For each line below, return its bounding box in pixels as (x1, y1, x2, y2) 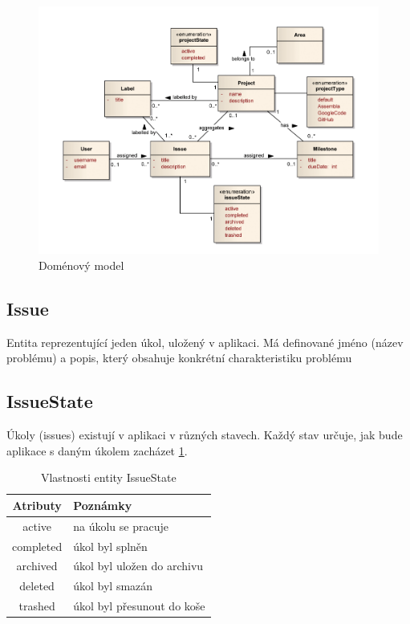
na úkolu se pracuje (73, 517, 168, 534)
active (22, 517, 51, 534)
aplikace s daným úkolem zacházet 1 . (6, 442, 188, 459)
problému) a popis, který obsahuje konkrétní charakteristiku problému (6, 349, 352, 366)
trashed (18, 597, 55, 614)
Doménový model (39, 256, 124, 273)
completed (12, 537, 63, 554)
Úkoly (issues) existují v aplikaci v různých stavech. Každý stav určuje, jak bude (6, 426, 403, 443)
